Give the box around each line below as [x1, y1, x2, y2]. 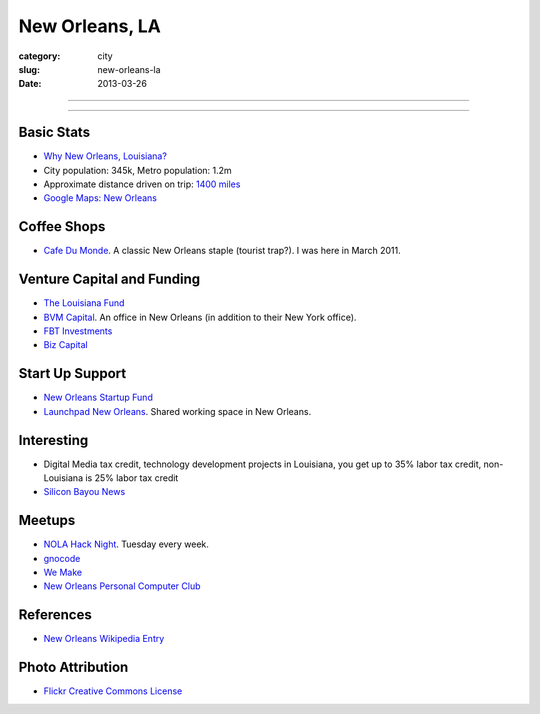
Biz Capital [43, 339, 89, 351]
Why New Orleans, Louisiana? [43, 150, 167, 162]
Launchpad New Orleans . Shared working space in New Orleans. [43, 405, 312, 417]
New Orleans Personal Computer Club [43, 580, 201, 592]
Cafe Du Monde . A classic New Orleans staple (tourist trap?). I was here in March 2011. [43, 245, 401, 257]
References [18, 606, 92, 624]
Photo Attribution [18, 659, 129, 676]
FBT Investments [43, 325, 113, 337]
